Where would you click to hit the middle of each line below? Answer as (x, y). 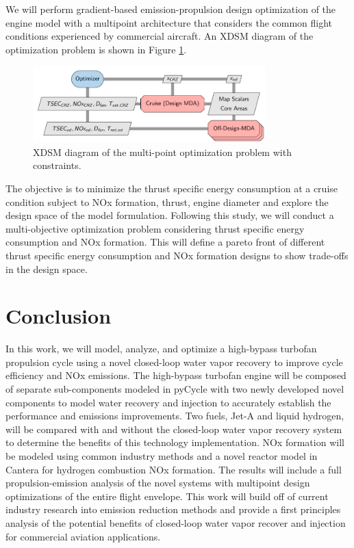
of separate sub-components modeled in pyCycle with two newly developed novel (175, 389)
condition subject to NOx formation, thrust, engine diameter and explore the (167, 201)
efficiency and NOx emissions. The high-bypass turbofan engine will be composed (176, 375)
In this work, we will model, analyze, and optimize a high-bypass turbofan (161, 349)
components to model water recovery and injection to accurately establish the (168, 402)
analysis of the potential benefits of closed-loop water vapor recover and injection (176, 522)
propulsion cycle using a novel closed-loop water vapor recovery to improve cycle (174, 362)
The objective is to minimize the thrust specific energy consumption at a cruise (172, 188)
